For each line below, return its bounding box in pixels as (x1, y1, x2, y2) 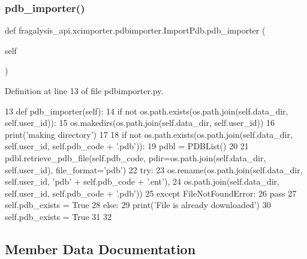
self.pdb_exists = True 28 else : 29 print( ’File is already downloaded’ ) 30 (5, 198, 271, 211)
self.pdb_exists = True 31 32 (5, 210, 112, 222)
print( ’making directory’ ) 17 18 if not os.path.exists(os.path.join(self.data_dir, (5, 128, 293, 140)
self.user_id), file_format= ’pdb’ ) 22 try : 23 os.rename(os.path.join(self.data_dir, (5, 163, 303, 176)
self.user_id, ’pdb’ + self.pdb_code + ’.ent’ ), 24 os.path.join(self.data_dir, (5, 175, 279, 188)
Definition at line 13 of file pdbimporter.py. (5, 85, 164, 97)
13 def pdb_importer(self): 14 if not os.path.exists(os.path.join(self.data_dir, (5, 104, 288, 117)
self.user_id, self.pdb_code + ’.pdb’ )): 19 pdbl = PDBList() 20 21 (5, 140, 249, 152)
